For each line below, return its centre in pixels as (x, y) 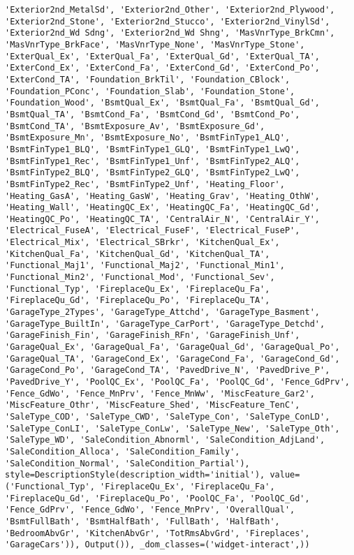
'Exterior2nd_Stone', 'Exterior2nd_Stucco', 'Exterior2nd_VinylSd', (168, 21)
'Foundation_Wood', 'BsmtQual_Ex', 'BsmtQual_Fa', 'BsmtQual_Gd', (163, 103)
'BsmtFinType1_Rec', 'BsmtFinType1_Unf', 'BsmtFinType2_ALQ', (153, 161)
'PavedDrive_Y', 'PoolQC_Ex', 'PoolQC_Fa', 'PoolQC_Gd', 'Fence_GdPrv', (177, 382)
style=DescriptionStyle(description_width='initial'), (135, 475)
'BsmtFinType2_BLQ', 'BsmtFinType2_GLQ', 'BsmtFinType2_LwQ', (153, 173)
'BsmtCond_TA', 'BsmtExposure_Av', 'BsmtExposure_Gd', (135, 126)
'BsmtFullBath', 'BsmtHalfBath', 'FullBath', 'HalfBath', (142, 521)
